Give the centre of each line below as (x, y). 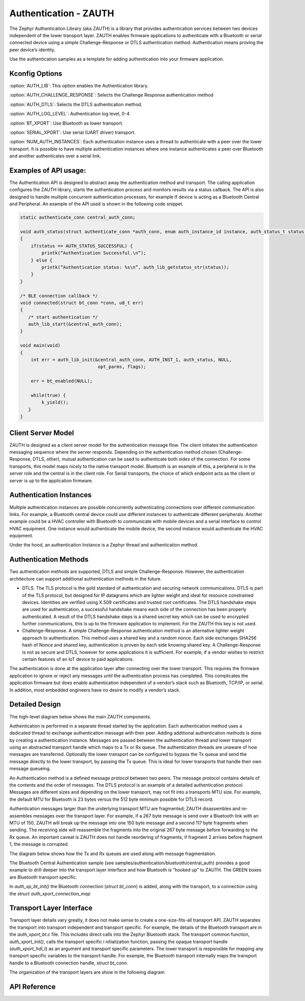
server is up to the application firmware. (51, 480)
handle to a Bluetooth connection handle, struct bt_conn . (69, 963)
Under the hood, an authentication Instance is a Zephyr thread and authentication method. (104, 545)
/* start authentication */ (63, 317)
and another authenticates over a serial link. (55, 156)
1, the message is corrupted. (39, 844)
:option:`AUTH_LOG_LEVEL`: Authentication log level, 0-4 (69, 114)
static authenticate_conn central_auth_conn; (78, 218)
